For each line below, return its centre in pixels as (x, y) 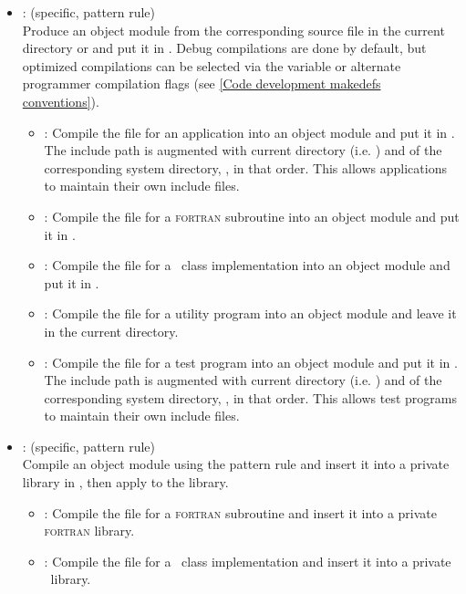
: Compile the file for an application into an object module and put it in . (249, 132)
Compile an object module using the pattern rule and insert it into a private (236, 464)
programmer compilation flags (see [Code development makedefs (202, 83)
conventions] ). (61, 101)
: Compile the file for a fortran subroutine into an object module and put (252, 216)
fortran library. (89, 531)
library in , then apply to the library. (125, 482)
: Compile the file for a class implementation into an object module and (247, 265)
